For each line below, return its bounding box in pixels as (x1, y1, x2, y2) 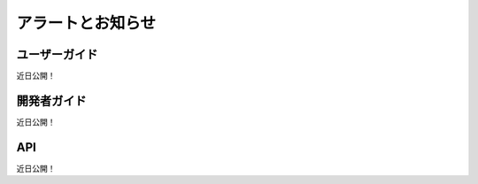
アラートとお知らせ (16, 13, 157, 33)
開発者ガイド (16, 93, 87, 108)
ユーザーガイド (16, 47, 98, 62)
